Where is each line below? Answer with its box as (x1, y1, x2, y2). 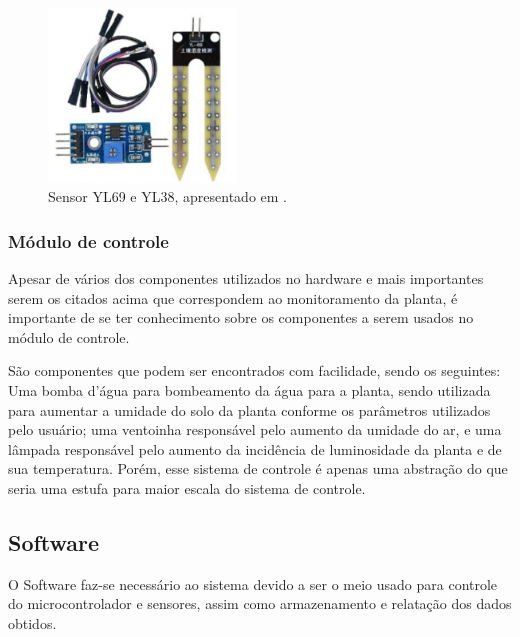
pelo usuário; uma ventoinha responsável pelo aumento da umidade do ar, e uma (8, 419, 502, 440)
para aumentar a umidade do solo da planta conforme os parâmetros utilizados (8, 399, 491, 420)
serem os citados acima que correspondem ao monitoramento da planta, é (8, 287, 458, 308)
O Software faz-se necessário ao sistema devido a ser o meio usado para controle (8, 573, 498, 594)
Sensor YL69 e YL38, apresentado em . (48, 186, 287, 207)
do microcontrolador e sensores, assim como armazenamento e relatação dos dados (8, 593, 512, 614)
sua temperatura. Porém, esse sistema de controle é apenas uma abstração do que (8, 458, 508, 479)
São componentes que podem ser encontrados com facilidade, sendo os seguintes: (8, 360, 501, 381)
